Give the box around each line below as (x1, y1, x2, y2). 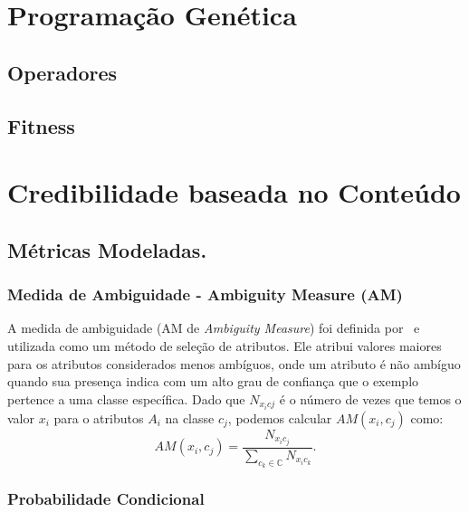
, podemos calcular (227, 408, 332, 427)
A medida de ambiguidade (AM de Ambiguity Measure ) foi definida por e (7, 318, 420, 337)
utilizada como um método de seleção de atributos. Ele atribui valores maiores (7, 336, 442, 355)
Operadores (7, 58, 118, 86)
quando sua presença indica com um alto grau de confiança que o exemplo (7, 372, 419, 391)
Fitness (7, 111, 75, 139)
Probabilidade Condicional (7, 488, 205, 510)
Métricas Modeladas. (7, 235, 207, 263)
